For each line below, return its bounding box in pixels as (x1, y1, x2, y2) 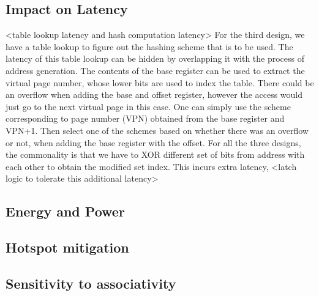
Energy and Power (6, 202, 125, 221)
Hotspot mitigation (6, 238, 129, 257)
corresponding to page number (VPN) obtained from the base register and (6, 112, 285, 125)
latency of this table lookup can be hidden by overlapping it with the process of (6, 52, 305, 65)
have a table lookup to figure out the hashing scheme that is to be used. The (6, 40, 293, 53)
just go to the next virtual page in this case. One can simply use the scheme (6, 100, 291, 113)
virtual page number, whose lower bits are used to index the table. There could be (6, 76, 314, 89)
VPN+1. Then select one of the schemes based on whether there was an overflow (6, 124, 309, 136)
